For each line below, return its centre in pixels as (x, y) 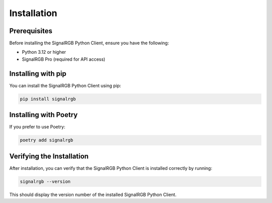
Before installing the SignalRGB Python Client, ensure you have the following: (89, 43)
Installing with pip (38, 74)
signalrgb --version (45, 181)
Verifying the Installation (49, 156)
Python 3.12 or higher (44, 52)
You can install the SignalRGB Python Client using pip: (65, 85)
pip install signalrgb (48, 99)
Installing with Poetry (44, 115)
